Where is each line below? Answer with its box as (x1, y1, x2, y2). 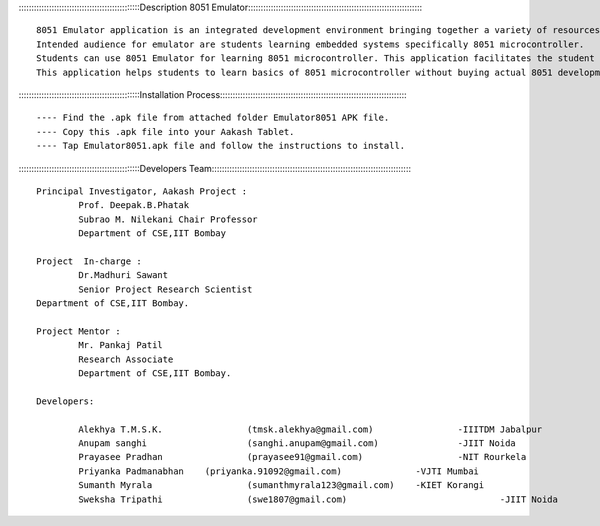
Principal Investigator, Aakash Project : (36, 185, 248, 197)
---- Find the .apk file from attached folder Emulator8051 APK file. (36, 112, 390, 124)
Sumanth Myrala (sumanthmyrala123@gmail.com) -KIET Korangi (78, 480, 485, 491)
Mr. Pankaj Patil (78, 340, 164, 351)
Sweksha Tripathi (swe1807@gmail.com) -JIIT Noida (78, 493, 559, 505)
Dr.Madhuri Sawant (78, 270, 169, 281)
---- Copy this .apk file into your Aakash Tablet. (36, 126, 295, 137)
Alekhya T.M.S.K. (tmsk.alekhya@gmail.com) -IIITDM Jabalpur (78, 423, 543, 435)
